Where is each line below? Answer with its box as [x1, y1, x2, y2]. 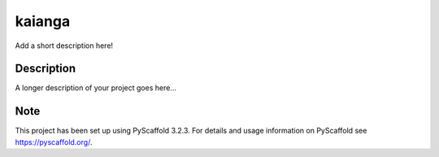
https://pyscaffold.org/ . [15, 137, 93, 146]
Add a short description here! [15, 41, 114, 50]
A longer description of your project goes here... [15, 83, 176, 93]
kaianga [15, 12, 71, 30]
